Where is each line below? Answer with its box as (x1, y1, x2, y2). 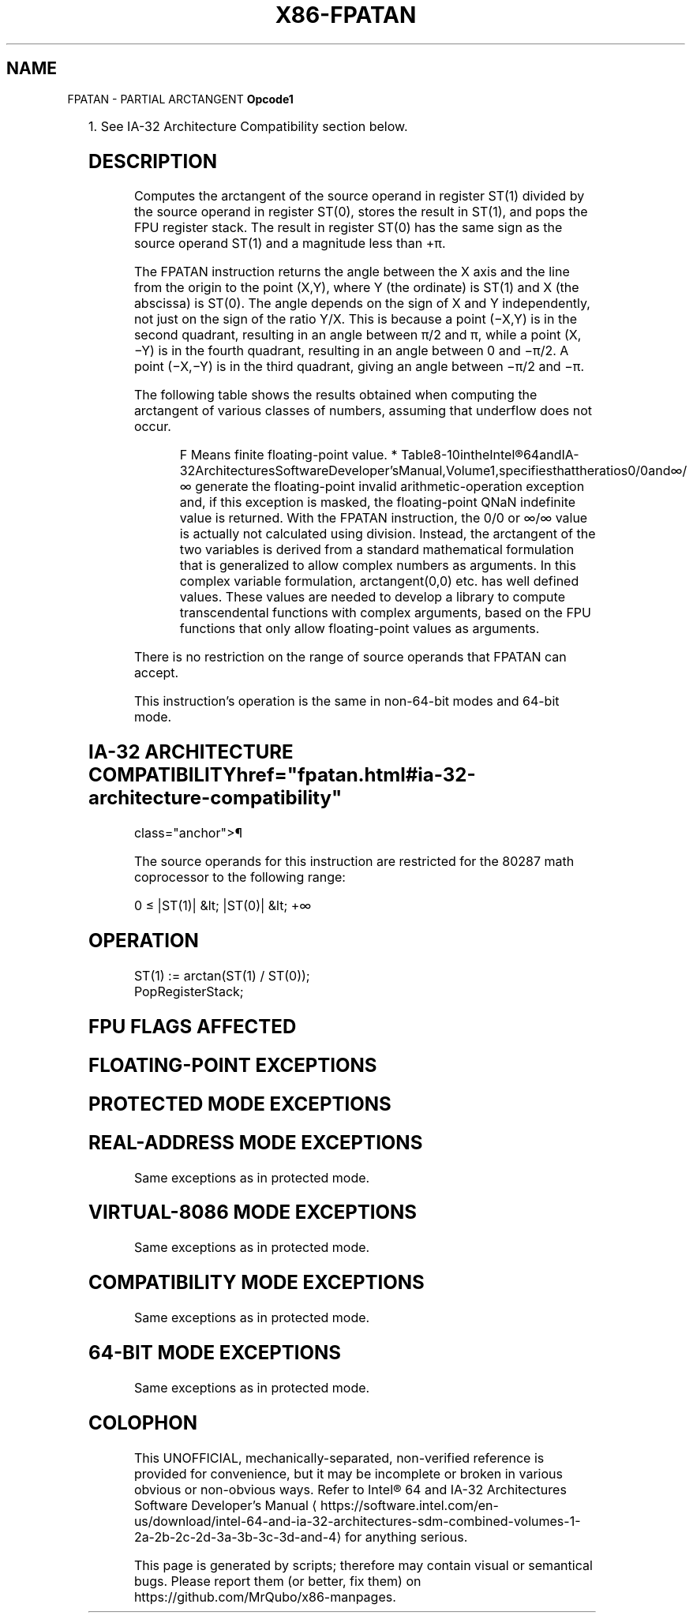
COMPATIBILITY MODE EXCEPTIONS (88, 1271, 425, 1295)
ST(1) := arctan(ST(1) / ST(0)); (133, 968, 310, 984)
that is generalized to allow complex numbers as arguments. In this (179, 557, 576, 574)
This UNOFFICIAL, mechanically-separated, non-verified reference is (133, 1449, 545, 1466)
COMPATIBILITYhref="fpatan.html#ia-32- (88, 763, 476, 787)
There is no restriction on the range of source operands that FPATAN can (133, 649, 567, 665)
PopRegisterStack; (133, 984, 244, 1000)
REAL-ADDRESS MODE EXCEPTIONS (88, 1130, 423, 1154)
